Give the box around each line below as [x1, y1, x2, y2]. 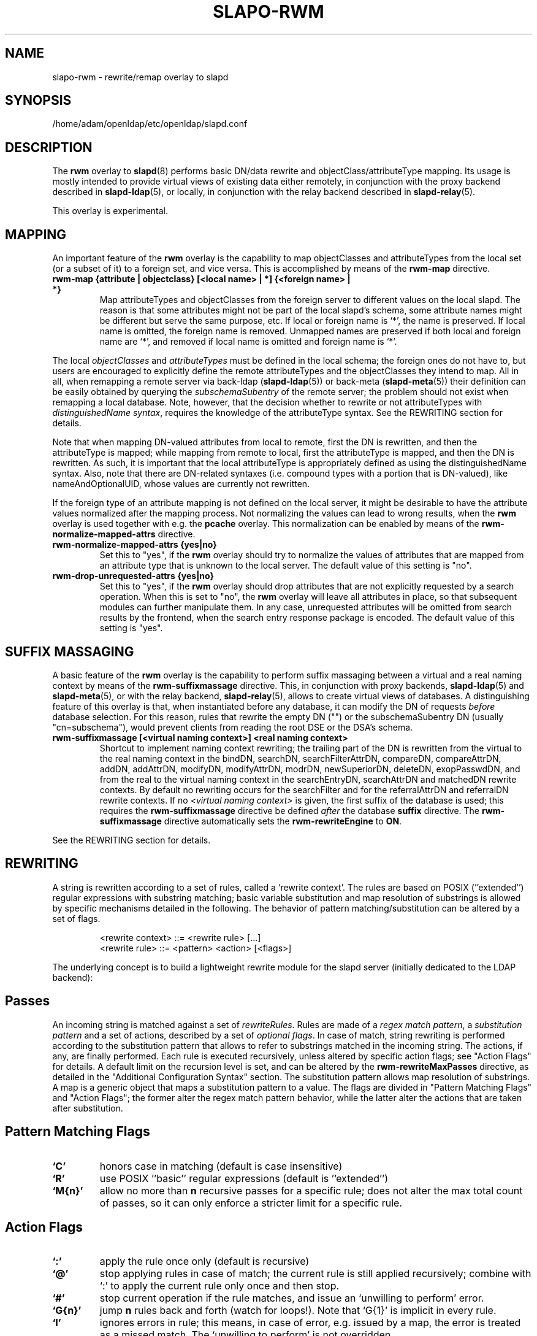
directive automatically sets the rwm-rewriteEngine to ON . [164, 815, 402, 826]
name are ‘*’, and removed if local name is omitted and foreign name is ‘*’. [99, 336, 397, 347]
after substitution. [52, 1102, 123, 1113]
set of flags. [52, 913, 101, 924]
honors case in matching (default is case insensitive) [99, 1159, 343, 1172]
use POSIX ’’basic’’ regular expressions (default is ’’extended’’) [99, 1172, 389, 1184]
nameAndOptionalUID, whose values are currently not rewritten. [52, 478, 310, 489]
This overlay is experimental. [52, 205, 169, 217]
